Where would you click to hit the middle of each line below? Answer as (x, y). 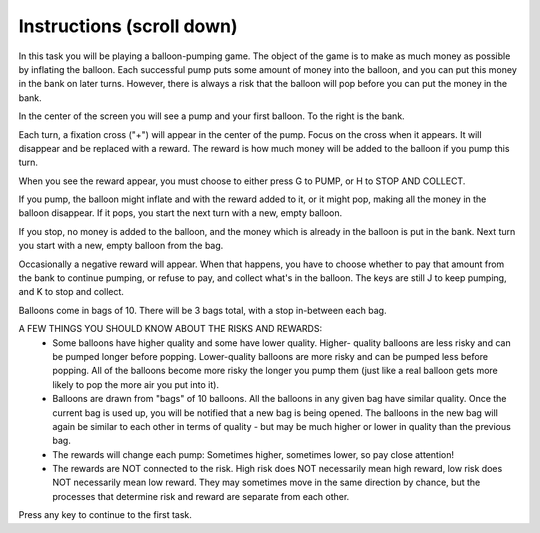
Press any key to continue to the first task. (105, 515)
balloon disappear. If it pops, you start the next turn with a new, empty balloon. (180, 213)
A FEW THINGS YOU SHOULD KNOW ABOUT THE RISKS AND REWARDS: (170, 329)
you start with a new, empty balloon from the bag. (121, 246)
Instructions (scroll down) (128, 26)
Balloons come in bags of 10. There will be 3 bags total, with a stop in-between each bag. (202, 310)
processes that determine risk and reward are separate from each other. (201, 496)
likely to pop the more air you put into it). (136, 384)
